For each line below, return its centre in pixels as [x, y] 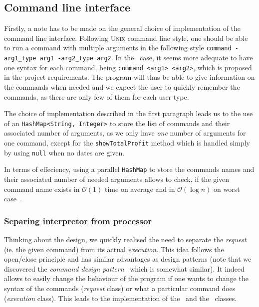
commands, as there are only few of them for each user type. [97, 96]
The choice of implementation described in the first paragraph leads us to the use [129, 113]
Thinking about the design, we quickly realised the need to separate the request [125, 239]
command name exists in [42, 189]
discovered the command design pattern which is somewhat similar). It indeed [124, 268]
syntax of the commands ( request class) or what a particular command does [120, 288]
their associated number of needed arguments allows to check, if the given [117, 179]
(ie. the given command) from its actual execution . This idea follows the [114, 249]
